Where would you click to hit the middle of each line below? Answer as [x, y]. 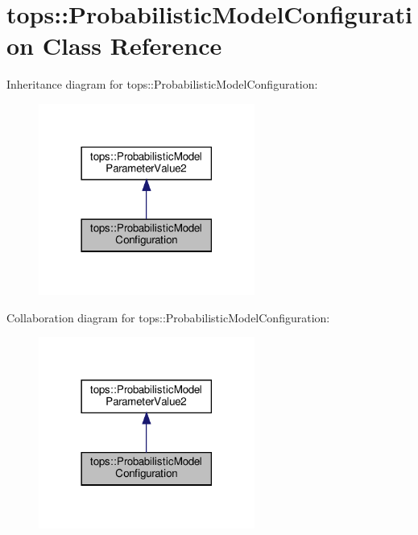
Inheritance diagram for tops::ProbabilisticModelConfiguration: [162, 84]
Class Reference [132, 46]
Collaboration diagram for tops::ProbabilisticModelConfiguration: [168, 317]
